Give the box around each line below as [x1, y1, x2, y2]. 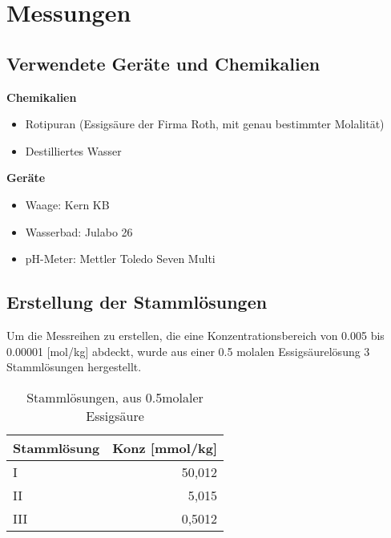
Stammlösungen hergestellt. [6, 358, 142, 375]
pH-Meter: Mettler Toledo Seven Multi [25, 250, 216, 267]
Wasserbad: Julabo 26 [25, 223, 133, 240]
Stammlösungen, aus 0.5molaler [26, 387, 204, 407]
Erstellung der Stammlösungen [6, 289, 268, 314]
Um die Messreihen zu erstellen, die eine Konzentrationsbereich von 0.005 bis [6, 326, 385, 343]
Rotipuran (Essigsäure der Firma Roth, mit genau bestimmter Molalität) [25, 115, 385, 132]
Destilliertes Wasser [25, 142, 122, 159]
